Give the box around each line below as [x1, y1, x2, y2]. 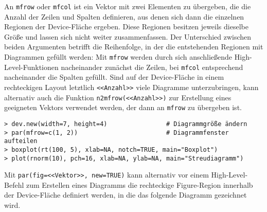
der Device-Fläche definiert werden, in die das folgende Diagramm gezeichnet [4, 189, 247, 200]
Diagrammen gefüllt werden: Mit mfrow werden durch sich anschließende [4, 51, 233, 62]
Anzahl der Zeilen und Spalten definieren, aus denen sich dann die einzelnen [4, 11, 244, 22]
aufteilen [4, 137, 38, 145]
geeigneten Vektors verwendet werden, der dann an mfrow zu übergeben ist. [4, 102, 242, 113]
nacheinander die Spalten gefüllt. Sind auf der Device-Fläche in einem [4, 72, 224, 82]
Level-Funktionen [4, 61, 59, 72]
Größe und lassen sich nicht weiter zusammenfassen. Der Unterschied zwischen [4, 31, 252, 42]
